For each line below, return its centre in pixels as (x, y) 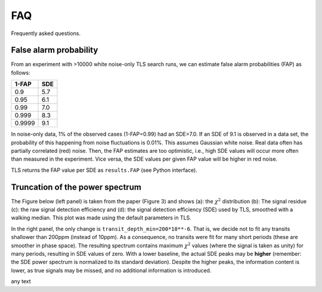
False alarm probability (55, 50)
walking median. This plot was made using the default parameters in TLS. (101, 218)
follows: (21, 73)
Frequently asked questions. (46, 33)
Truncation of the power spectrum (76, 187)
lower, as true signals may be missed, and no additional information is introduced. (111, 270)
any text (21, 281)
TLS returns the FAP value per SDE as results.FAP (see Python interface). (104, 170)
